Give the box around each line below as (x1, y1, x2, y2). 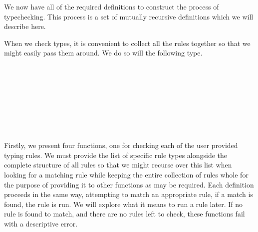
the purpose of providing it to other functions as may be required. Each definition (4, 179, 254, 189)
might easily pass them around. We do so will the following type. (4, 47, 203, 58)
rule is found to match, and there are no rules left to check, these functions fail (4, 208, 245, 219)
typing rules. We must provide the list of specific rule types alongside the (4, 149, 228, 160)
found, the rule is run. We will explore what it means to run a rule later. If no (4, 198, 243, 209)
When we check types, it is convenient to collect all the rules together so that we (4, 37, 251, 48)
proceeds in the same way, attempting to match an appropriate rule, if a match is (4, 189, 253, 199)
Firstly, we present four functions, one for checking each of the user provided (4, 140, 238, 150)
